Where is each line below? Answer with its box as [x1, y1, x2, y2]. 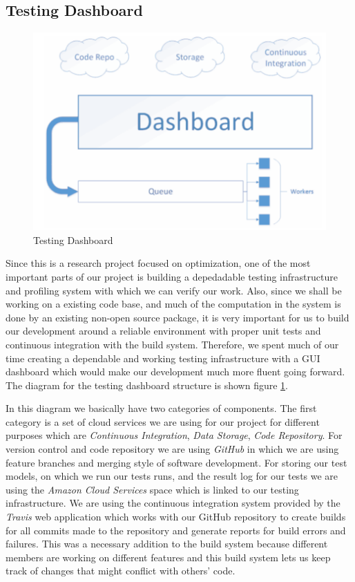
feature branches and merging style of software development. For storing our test [6, 455, 347, 469]
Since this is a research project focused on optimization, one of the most [6, 256, 311, 270]
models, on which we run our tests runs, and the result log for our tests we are [6, 469, 338, 483]
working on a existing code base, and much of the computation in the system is [6, 297, 341, 311]
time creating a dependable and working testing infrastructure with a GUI [6, 350, 320, 365]
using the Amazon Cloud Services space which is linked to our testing [6, 482, 299, 496]
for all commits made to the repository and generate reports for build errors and [6, 523, 346, 537]
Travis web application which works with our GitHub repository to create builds [6, 509, 346, 524]
